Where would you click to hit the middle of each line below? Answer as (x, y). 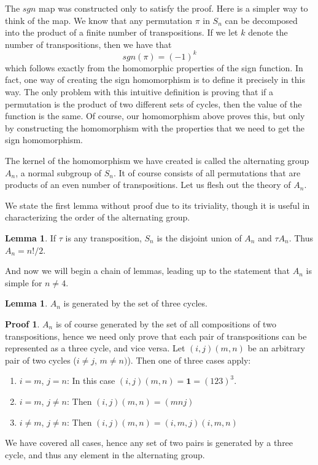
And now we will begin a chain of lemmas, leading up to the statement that (148, 271)
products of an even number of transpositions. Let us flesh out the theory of (148, 185)
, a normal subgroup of (58, 172)
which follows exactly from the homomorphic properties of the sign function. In (154, 67)
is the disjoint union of (199, 238)
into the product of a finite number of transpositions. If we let (122, 32)
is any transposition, (103, 238)
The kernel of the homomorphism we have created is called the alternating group (157, 161)
